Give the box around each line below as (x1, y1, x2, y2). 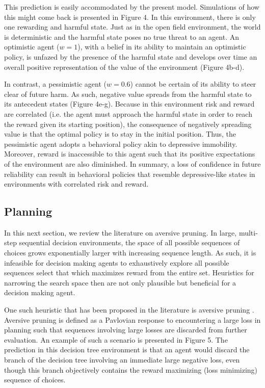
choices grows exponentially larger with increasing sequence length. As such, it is (4, 247, 256, 258)
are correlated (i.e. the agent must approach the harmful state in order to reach (4, 108, 252, 119)
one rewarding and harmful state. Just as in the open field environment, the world (4, 21, 261, 32)
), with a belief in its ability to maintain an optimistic (77, 41, 246, 52)
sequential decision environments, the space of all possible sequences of (19, 237, 240, 248)
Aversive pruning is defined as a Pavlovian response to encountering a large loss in (4, 314, 261, 325)
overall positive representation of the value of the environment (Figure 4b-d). (4, 61, 245, 72)
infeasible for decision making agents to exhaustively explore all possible (4, 257, 229, 268)
